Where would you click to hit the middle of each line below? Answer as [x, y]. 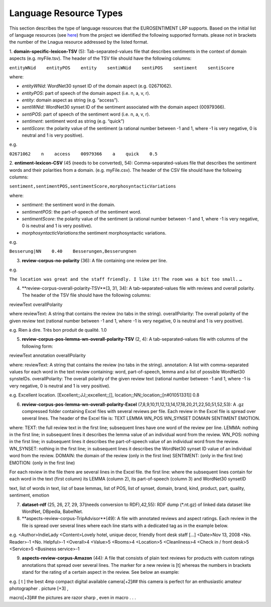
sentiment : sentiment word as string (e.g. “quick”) [73, 121]
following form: [37, 346]
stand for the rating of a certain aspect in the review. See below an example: [101, 572]
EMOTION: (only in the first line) [42, 463]
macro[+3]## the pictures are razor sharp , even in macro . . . [73, 597]
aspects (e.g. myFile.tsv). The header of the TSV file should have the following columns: [100, 58]
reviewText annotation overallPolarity [47, 356]
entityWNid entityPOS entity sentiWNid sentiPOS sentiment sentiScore [122, 68]
